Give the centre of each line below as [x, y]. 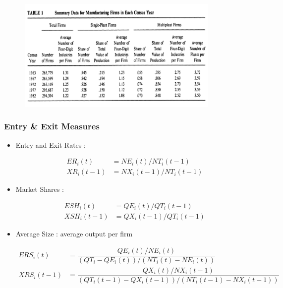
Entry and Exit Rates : [51, 144]
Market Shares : [40, 189]
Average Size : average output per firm [74, 233]
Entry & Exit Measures [52, 126]
